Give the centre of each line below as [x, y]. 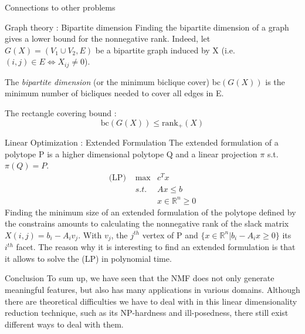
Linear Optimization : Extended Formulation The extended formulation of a [142, 142]
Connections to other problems [60, 7]
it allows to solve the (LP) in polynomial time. [88, 258]
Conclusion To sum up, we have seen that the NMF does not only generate [140, 278]
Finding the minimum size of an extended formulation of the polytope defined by [150, 212]
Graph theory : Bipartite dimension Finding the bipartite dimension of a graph [147, 27]
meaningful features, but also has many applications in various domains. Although [152, 289]
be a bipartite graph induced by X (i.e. [165, 50]
